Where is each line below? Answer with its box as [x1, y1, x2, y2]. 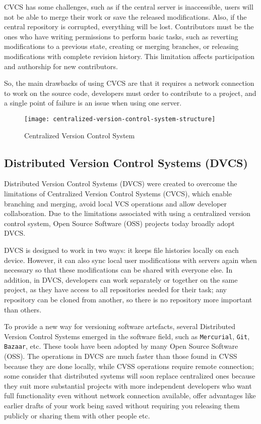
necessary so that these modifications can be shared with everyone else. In [4, 264, 233, 275]
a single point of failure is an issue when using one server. [4, 97, 182, 108]
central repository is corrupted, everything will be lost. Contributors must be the [4, 21, 254, 32]
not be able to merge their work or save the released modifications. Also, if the [4, 11, 247, 22]
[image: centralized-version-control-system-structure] [24, 115, 216, 123]
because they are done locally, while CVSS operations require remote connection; [4, 360, 254, 371]
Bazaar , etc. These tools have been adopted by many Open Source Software [4, 341, 238, 351]
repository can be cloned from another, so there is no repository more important [4, 294, 252, 304]
